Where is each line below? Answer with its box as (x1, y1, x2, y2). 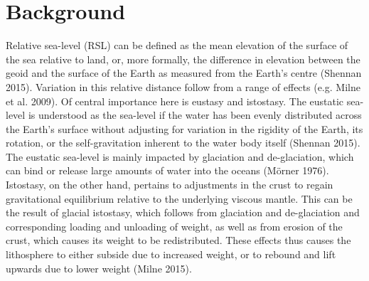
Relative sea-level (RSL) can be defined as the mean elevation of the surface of (6, 38, 348, 53)
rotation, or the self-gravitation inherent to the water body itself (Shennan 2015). (6, 135, 360, 150)
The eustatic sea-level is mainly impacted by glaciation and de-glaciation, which (6, 149, 354, 164)
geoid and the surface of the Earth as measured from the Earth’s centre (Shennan (6, 65, 362, 80)
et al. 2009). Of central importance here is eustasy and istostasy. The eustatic (6, 93, 344, 108)
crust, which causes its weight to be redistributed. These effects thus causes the (6, 233, 351, 248)
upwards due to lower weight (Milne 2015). (6, 260, 192, 275)
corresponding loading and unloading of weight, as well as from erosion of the (6, 218, 343, 233)
